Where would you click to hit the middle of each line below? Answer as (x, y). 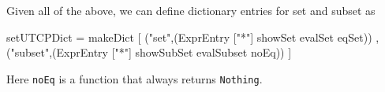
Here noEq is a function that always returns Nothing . (135, 78)
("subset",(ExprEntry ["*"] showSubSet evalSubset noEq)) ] (149, 52)
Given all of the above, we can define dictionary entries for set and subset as (191, 10)
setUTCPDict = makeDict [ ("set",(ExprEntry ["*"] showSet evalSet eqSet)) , (193, 37)
